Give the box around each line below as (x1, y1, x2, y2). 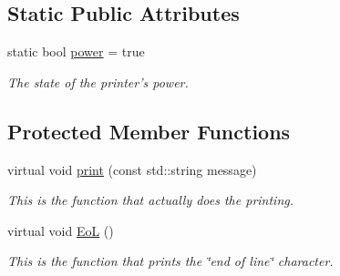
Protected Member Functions (7, 117, 291, 145)
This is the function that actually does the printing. (7, 190, 294, 210)
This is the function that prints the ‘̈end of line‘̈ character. (7, 251, 334, 271)
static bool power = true (7, 42, 145, 61)
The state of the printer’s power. (7, 72, 189, 91)
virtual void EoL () (7, 220, 114, 240)
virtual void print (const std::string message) (7, 159, 257, 179)
